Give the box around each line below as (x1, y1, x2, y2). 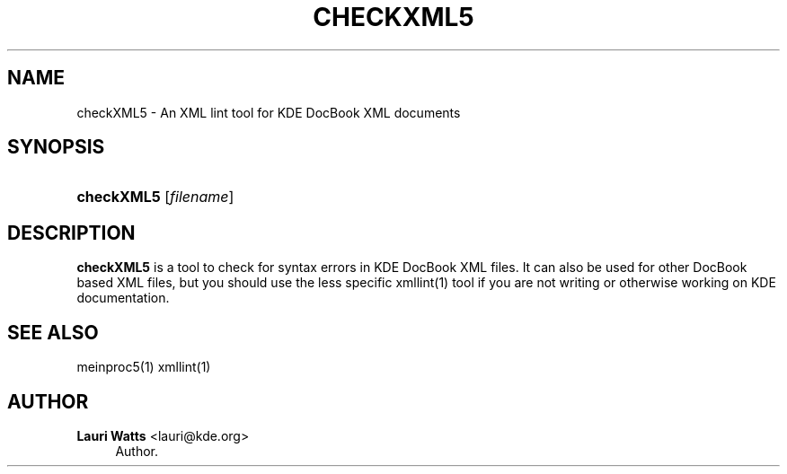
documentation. (76, 290, 170, 306)
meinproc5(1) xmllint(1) (76, 359, 211, 375)
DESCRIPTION (7, 221, 136, 244)
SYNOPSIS (7, 136, 105, 159)
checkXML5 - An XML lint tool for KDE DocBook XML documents (76, 104, 461, 120)
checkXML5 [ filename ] (76, 188, 234, 206)
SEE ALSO (7, 320, 99, 344)
